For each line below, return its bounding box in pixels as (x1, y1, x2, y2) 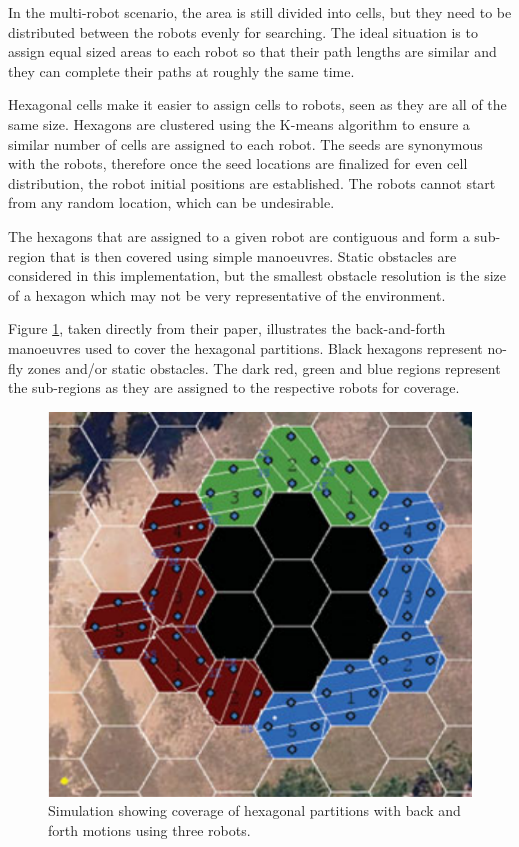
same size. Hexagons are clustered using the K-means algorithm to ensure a (8, 113, 470, 134)
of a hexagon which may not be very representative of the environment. (8, 284, 446, 305)
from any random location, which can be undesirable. (8, 192, 335, 213)
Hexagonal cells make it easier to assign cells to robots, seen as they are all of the (8, 94, 507, 115)
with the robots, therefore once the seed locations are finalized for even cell (8, 153, 468, 174)
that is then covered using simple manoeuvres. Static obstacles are (50, 245, 457, 266)
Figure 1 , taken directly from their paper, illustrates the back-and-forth (8, 318, 446, 339)
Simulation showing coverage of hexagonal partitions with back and (48, 800, 461, 821)
